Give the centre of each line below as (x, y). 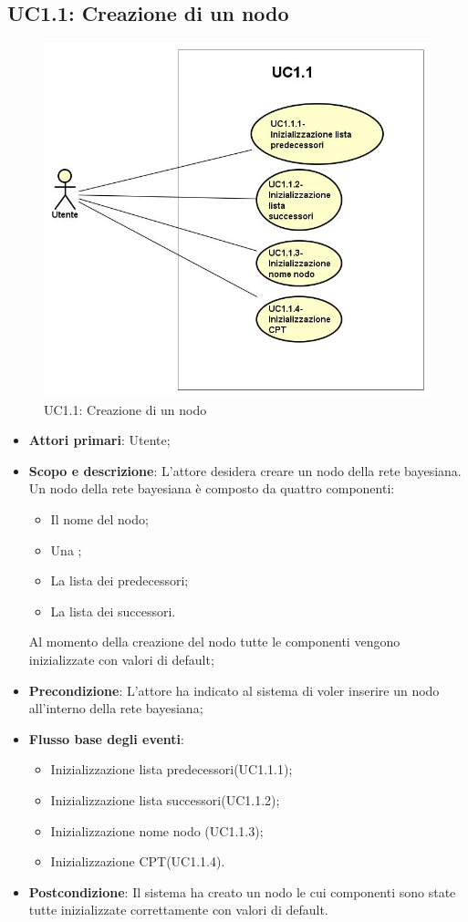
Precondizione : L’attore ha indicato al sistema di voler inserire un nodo (234, 690)
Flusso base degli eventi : (106, 738)
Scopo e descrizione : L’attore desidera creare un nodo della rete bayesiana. (245, 470)
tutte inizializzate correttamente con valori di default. (178, 910)
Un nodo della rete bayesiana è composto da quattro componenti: (212, 488)
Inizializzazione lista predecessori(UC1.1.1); (172, 769)
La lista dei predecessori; (120, 580)
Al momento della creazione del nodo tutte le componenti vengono (214, 642)
